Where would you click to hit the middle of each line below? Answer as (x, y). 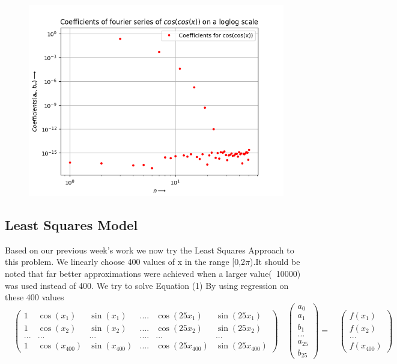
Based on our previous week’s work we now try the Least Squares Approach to (150, 250)
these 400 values (35, 297)
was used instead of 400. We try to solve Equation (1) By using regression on (147, 285)
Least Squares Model (71, 224)
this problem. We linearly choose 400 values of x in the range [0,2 (125, 262)
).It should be (275, 262)
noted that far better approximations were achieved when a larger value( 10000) (153, 273)
